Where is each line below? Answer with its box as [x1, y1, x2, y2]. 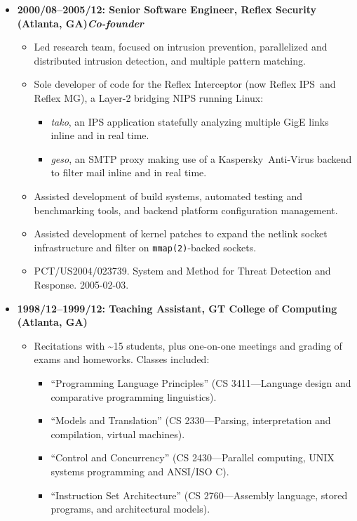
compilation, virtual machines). [50, 426, 185, 441]
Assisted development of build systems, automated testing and [34, 188, 303, 203]
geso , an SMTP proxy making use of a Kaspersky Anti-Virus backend [50, 151, 352, 166]
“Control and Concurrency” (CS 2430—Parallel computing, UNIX [50, 450, 335, 465]
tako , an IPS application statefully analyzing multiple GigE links [50, 114, 329, 128]
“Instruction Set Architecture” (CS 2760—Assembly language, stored [50, 487, 348, 502]
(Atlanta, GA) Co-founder [17, 15, 144, 30]
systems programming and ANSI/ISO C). [50, 463, 229, 478]
